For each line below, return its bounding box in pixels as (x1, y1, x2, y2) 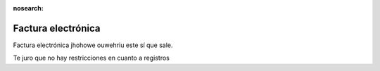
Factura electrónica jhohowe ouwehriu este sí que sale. (13, 41, 173, 49)
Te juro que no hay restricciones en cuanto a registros (13, 53, 170, 63)
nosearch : (13, 4, 44, 12)
